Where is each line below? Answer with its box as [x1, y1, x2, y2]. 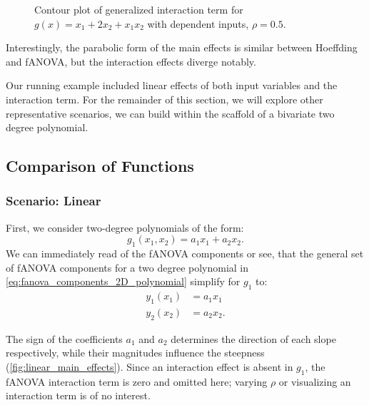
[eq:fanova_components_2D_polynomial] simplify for [6, 274, 241, 289]
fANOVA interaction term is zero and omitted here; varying [6, 374, 268, 389]
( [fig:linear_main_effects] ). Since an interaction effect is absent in [6, 359, 293, 374]
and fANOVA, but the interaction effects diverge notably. [6, 53, 256, 68]
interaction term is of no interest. [6, 388, 151, 403]
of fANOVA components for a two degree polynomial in [6, 260, 249, 275]
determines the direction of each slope [171, 331, 336, 346]
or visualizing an [278, 374, 351, 389]
